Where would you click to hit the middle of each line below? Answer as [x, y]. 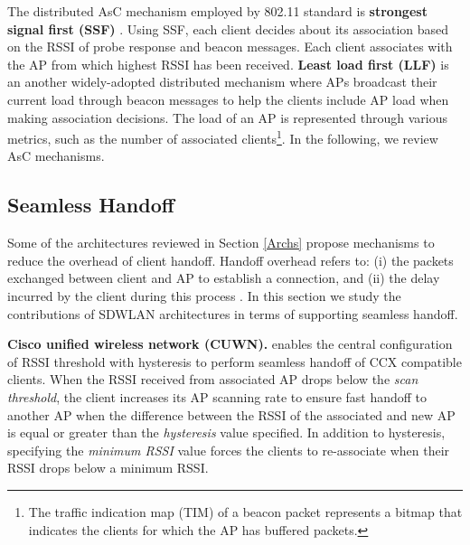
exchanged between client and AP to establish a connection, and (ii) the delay [224, 278]
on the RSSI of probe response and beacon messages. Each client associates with [230, 47]
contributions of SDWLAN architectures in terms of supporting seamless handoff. [233, 313]
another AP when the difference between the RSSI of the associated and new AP [231, 414]
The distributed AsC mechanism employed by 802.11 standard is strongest [217, 11]
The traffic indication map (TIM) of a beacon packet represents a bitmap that [245, 511]
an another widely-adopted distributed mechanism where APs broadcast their [222, 82]
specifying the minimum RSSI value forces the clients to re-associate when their [229, 450]
